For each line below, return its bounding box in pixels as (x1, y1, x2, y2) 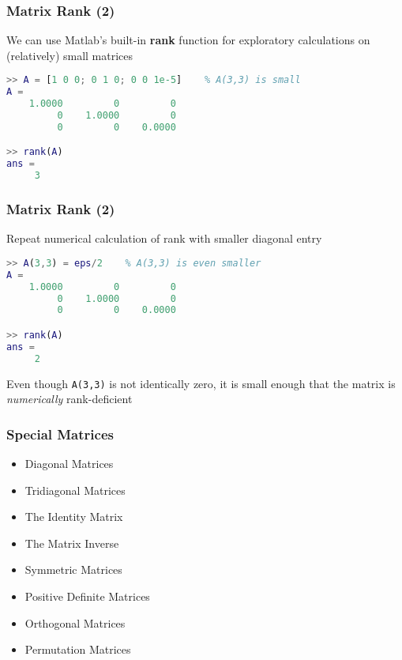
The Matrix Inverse (24, 534, 119, 551)
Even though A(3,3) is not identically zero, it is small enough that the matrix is (6, 375, 396, 391)
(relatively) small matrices (6, 47, 133, 63)
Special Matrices (6, 424, 114, 443)
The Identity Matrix (24, 508, 123, 525)
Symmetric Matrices (24, 561, 122, 578)
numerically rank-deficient (6, 390, 133, 407)
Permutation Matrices (24, 641, 131, 658)
